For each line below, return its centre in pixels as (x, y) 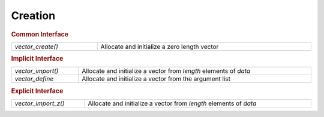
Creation (33, 16)
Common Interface (40, 34)
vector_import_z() (40, 103)
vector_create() (36, 47)
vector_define (34, 79)
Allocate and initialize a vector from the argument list (156, 79)
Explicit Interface (37, 91)
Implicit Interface (37, 59)
